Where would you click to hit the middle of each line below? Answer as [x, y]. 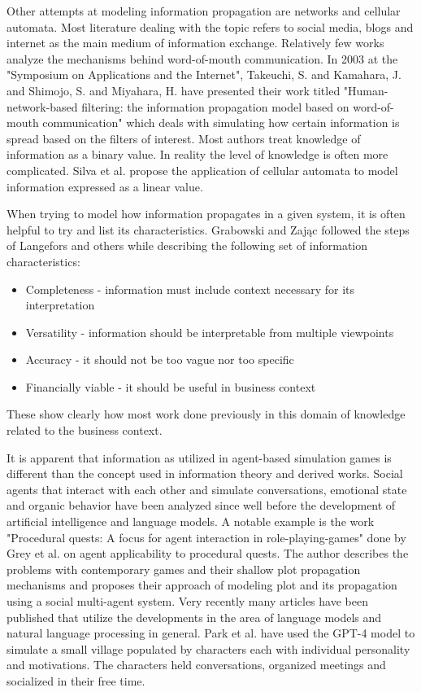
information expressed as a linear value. [105, 186]
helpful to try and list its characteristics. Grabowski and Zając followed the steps [208, 229]
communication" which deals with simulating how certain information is [221, 123]
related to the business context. [85, 430]
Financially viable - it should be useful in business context [171, 386]
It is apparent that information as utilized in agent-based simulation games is [199, 457]
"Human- [366, 90]
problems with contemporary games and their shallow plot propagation [184, 569]
